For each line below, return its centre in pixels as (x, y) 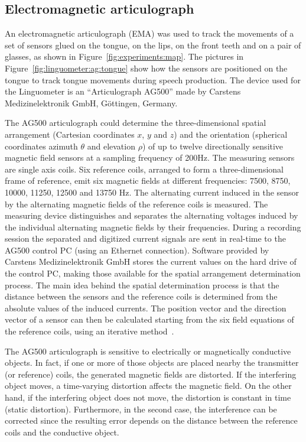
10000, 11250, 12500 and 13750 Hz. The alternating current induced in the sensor (152, 192)
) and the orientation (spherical (231, 134)
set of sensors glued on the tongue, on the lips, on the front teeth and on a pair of (153, 45)
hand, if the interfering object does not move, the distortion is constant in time (148, 397)
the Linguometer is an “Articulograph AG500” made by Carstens (123, 91)
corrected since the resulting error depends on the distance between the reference (151, 420)
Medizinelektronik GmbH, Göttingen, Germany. (91, 103)
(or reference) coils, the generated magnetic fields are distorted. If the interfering (151, 374)
